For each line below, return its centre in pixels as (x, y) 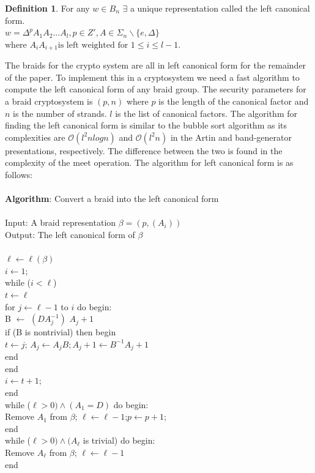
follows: (19, 174)
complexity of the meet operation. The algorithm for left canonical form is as (149, 162)
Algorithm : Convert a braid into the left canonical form (112, 199)
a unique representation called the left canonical (220, 8)
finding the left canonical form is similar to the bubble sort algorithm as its (146, 125)
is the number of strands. (60, 113)
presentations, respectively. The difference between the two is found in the (144, 150)
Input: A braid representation (61, 222)
